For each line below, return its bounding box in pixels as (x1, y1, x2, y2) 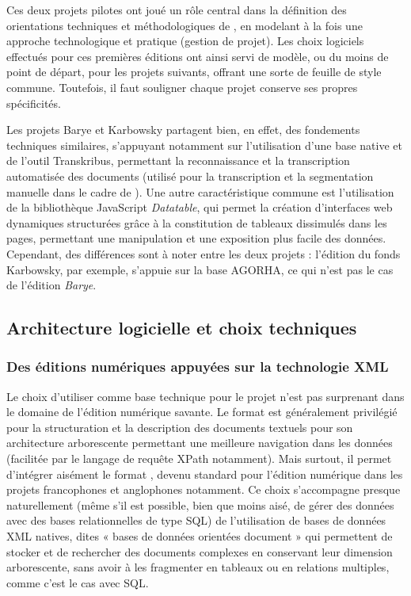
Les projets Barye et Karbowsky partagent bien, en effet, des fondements (6, 121, 360, 138)
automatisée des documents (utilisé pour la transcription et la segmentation (6, 167, 374, 184)
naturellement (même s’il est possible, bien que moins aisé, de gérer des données (6, 496, 394, 513)
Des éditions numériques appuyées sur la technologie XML (6, 357, 389, 376)
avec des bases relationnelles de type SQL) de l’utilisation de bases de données (6, 512, 386, 529)
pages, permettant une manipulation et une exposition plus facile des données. (6, 230, 386, 246)
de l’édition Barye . (6, 277, 97, 293)
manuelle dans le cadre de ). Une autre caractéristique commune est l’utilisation (6, 183, 394, 200)
